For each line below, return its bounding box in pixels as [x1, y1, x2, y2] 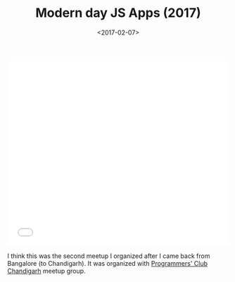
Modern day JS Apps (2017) [34, 5, 201, 21]
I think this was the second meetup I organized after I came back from [7, 252, 210, 260]
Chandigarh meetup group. [7, 266, 86, 275]
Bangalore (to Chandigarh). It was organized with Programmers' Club [7, 259, 208, 267]
